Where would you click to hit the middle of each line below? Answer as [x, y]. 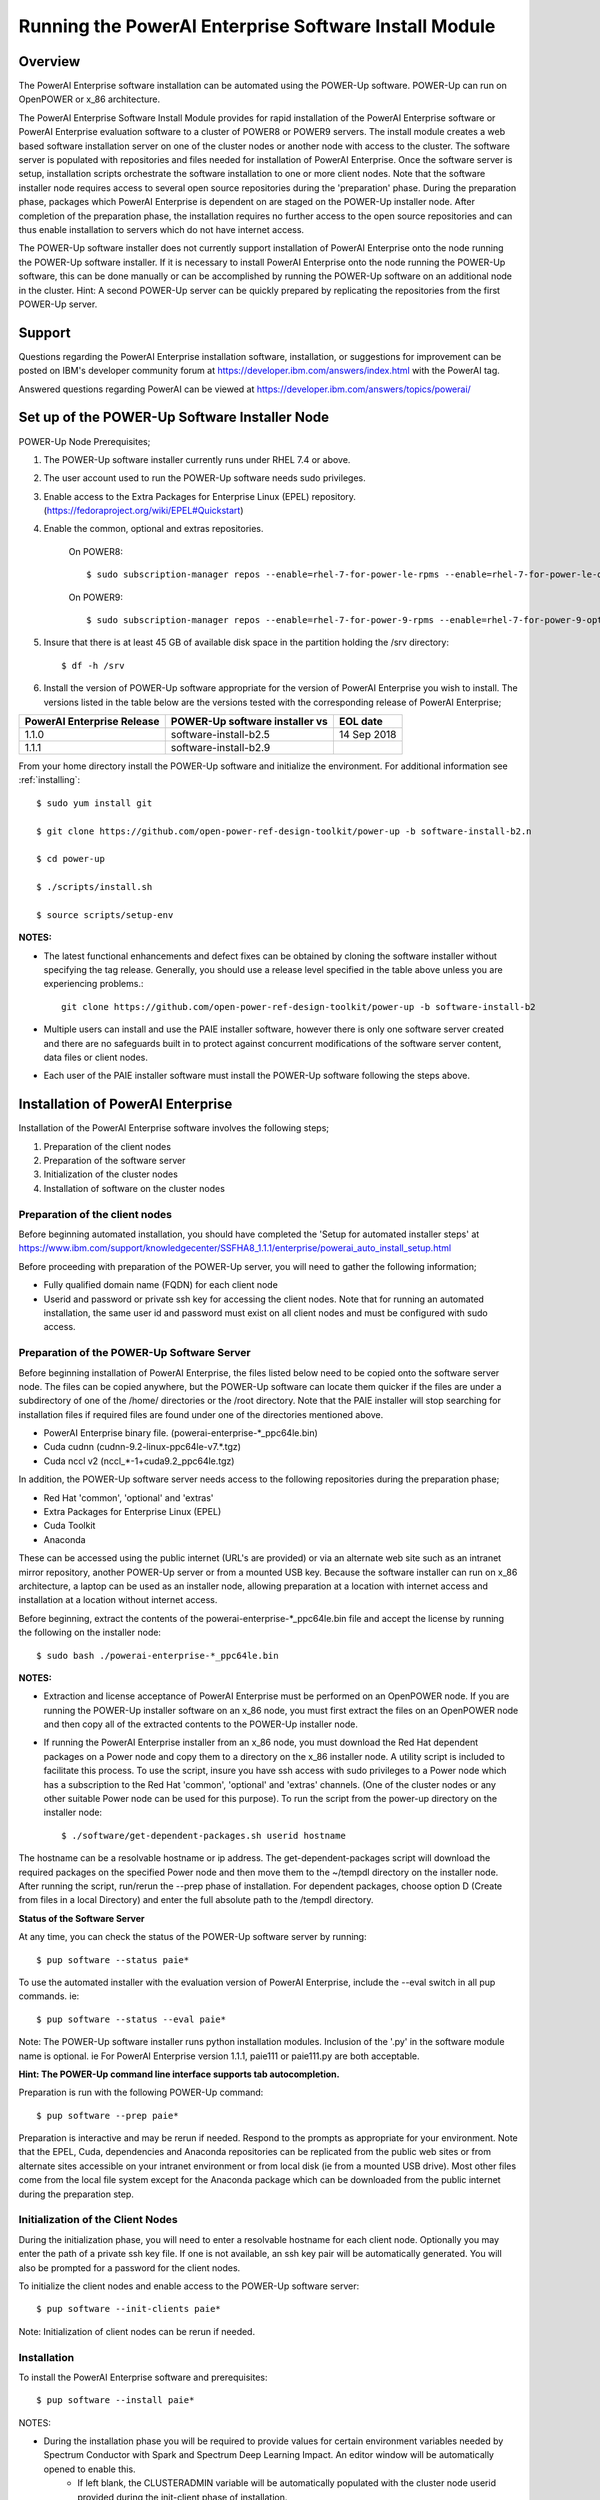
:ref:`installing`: [49, 780]
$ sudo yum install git [94, 803]
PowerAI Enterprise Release [92, 721]
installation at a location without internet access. [118, 1600]
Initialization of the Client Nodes [98, 2220]
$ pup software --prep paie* [107, 2115]
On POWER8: [96, 551]
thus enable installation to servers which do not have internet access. [161, 229]
